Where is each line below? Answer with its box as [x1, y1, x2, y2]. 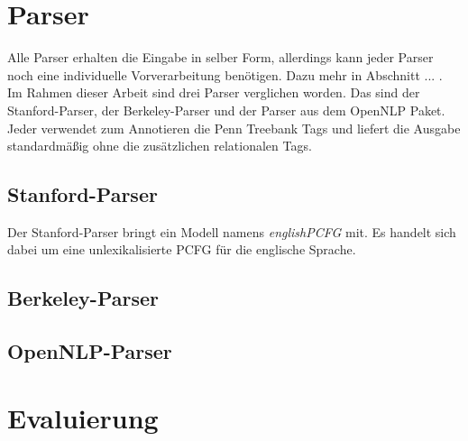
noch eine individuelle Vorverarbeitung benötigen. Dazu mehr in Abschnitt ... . [7, 65, 443, 84]
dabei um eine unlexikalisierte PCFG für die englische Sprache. [7, 240, 356, 259]
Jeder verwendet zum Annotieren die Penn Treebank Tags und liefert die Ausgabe [7, 118, 461, 137]
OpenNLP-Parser [7, 337, 172, 365]
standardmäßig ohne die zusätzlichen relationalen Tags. [7, 136, 312, 155]
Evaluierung [7, 399, 159, 436]
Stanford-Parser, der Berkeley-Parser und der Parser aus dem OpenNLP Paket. [7, 100, 445, 119]
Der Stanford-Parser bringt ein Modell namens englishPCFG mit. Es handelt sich [7, 222, 456, 241]
